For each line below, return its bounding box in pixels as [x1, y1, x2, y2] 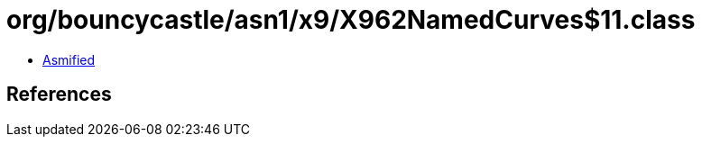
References [6, 83, 112, 106]
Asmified [42, 51, 96, 67]
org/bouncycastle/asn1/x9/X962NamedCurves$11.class [6, 4, 696, 35]
